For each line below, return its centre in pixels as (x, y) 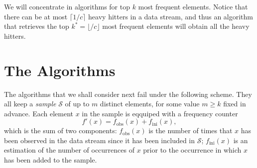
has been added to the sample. (51, 160)
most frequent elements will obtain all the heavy (176, 26)
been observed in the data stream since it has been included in (100, 140)
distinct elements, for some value (150, 104)
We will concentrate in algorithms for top (67, 6)
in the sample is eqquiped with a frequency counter (160, 113)
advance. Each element (39, 113)
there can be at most (36, 16)
